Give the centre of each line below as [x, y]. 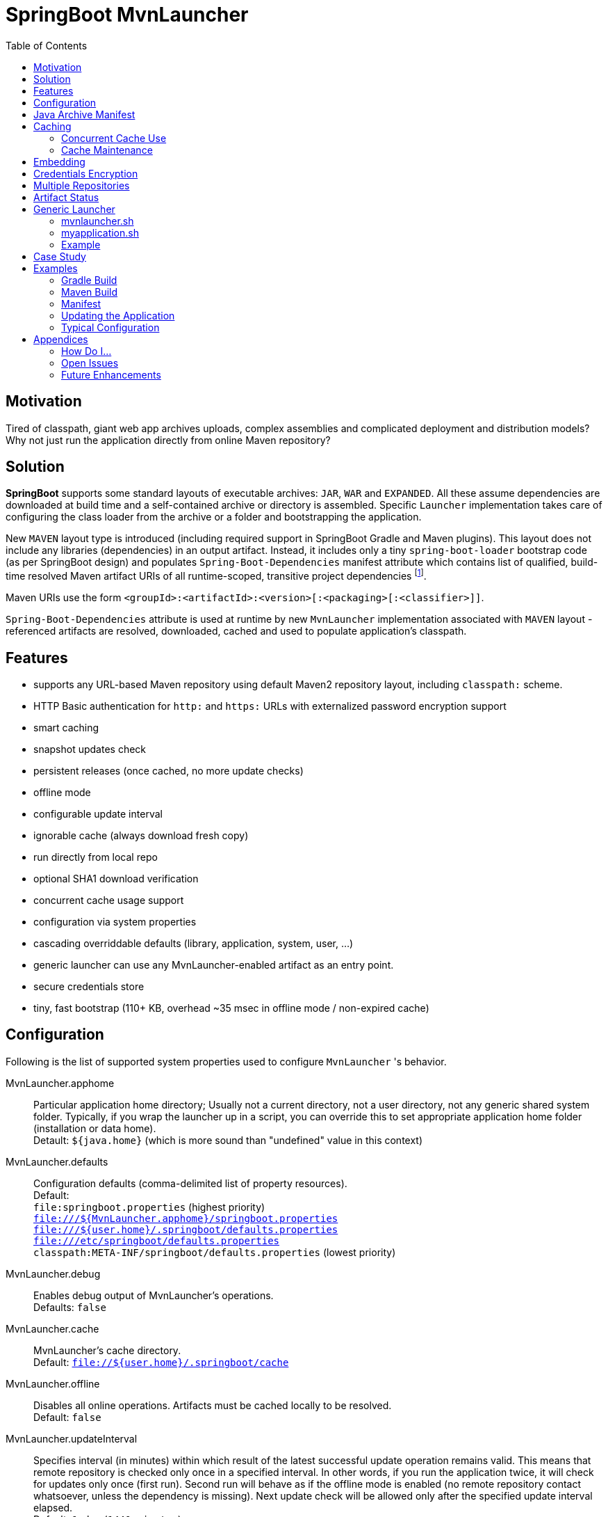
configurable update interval [98, 813]
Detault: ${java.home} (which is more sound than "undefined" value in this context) [228, 1140]
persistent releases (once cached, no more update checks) [169, 770]
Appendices [61, 339]
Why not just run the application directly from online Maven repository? [168, 440]
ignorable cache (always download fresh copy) [141, 835]
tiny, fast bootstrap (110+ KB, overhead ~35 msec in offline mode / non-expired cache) [231, 1008]
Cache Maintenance [107, 150]
